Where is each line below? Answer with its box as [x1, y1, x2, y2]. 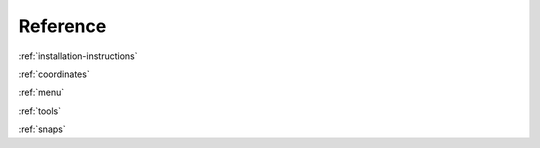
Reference [18, 15, 107, 37]
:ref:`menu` [18, 86, 65, 99]
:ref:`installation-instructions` [18, 50, 138, 62]
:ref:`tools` [18, 105, 62, 117]
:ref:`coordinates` [18, 68, 90, 80]
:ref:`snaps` [18, 123, 66, 135]
